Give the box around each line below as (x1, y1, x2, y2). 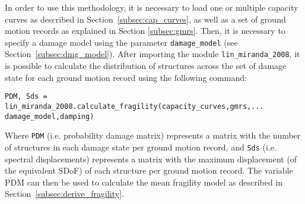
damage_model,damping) (5, 112, 94, 121)
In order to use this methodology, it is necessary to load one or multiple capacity (5, 1, 298, 13)
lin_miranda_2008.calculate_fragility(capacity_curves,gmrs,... (5, 102, 264, 111)
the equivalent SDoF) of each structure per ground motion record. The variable (5, 164, 293, 177)
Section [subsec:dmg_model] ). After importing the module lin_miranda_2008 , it (5, 48, 300, 60)
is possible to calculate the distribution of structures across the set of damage (5, 59, 287, 72)
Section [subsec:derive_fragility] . (5, 187, 124, 200)
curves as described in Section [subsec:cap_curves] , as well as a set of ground (5, 12, 286, 25)
